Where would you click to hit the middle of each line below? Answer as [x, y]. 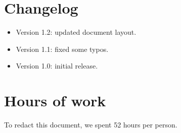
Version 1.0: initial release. [57, 66]
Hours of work [55, 101]
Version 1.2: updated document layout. [76, 32]
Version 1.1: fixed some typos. [62, 49]
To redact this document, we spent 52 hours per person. [91, 125]
